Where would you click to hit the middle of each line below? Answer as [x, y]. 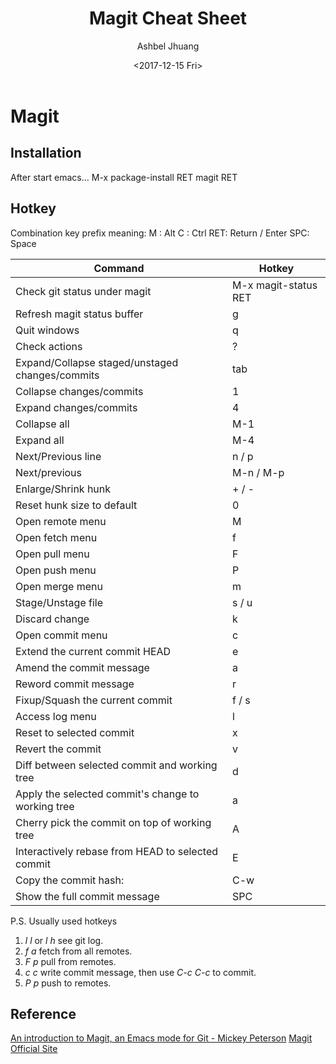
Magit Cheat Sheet [168, 18]
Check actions [49, 346]
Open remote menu [61, 521]
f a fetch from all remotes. [78, 951]
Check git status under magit [83, 291]
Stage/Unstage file [59, 602]
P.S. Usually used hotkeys [64, 921]
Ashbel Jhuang [168, 46]
